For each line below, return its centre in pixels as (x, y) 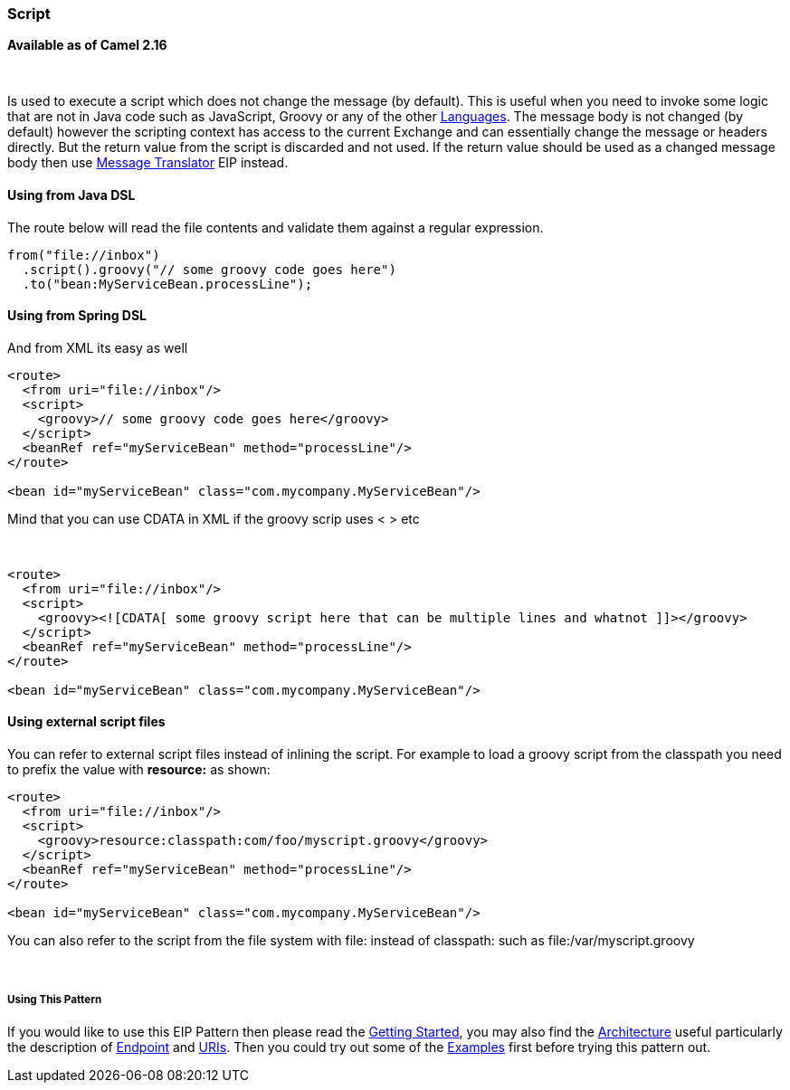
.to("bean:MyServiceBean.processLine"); (167, 284)
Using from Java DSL (71, 194)
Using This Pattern (55, 1000)
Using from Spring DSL (77, 316)
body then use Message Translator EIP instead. (148, 163)
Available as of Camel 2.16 (87, 45)
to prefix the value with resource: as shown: (139, 770)
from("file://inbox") (84, 255)
